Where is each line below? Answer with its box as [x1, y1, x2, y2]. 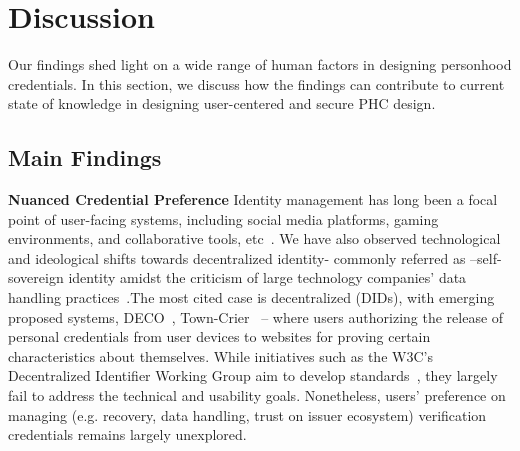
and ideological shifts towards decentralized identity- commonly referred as [8, 247, 466, 268]
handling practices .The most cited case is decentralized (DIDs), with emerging [8, 287, 495, 308]
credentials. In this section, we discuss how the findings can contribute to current [8, 73, 505, 94]
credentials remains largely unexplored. [8, 424, 247, 445]
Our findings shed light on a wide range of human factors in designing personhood [8, 54, 512, 75]
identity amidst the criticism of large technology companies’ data [68, 267, 467, 288]
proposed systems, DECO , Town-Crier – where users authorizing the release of [8, 306, 504, 327]
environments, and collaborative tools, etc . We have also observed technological [8, 228, 501, 249]
